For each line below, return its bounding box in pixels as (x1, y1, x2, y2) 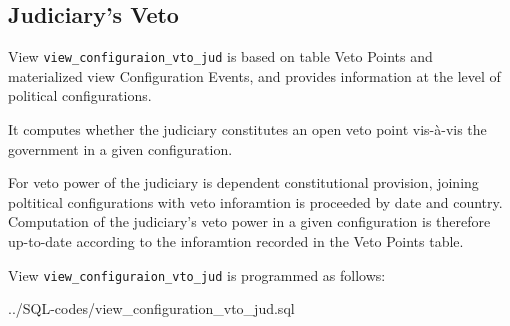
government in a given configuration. (8, 138, 233, 159)
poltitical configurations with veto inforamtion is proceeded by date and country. (8, 191, 503, 212)
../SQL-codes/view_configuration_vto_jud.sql (8, 298, 295, 319)
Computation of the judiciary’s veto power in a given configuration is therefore (8, 211, 491, 232)
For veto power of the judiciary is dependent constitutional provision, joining (8, 172, 479, 193)
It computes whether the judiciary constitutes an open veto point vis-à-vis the (8, 119, 487, 140)
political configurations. (8, 85, 152, 106)
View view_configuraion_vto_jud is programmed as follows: (8, 264, 386, 285)
